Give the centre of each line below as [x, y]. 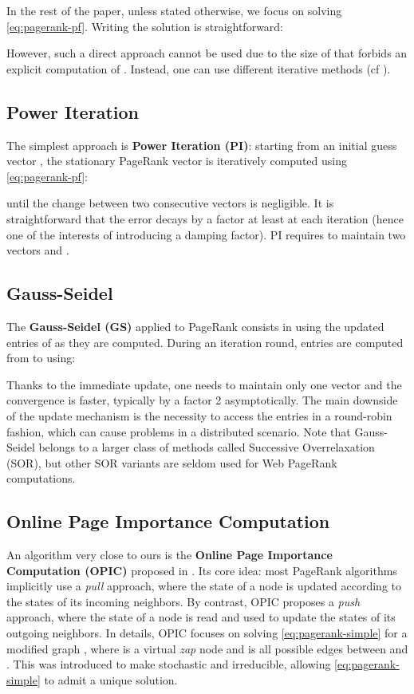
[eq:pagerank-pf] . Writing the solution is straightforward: [145, 26]
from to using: [41, 358]
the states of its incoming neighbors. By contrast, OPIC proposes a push [183, 601]
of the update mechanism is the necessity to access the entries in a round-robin [199, 415]
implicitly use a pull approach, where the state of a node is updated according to [204, 586]
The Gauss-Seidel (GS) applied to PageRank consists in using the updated [195, 326]
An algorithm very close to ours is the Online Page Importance [170, 555]
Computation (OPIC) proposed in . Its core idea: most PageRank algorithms [202, 570]
